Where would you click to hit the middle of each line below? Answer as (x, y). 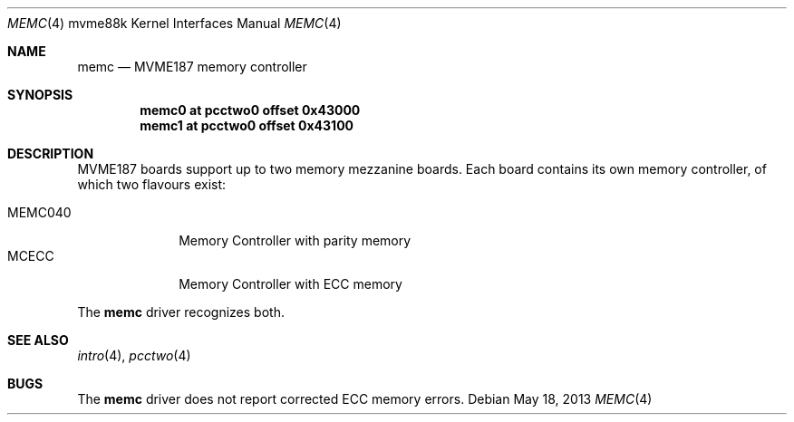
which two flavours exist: (152, 184)
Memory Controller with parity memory (295, 240)
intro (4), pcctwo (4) (134, 355)
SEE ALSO (38, 340)
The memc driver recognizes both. (181, 312)
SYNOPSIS (40, 95)
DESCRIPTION (51, 153)
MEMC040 (39, 212)
